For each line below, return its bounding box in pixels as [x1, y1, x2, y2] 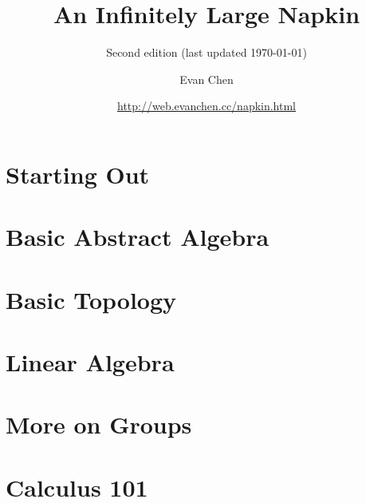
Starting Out [6, 157, 150, 190]
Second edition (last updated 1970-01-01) [106, 44, 307, 61]
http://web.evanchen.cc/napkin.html [116, 97, 297, 114]
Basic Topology [6, 283, 177, 315]
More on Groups [6, 408, 192, 441]
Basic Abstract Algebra [6, 220, 270, 253]
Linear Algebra [6, 346, 175, 378]
